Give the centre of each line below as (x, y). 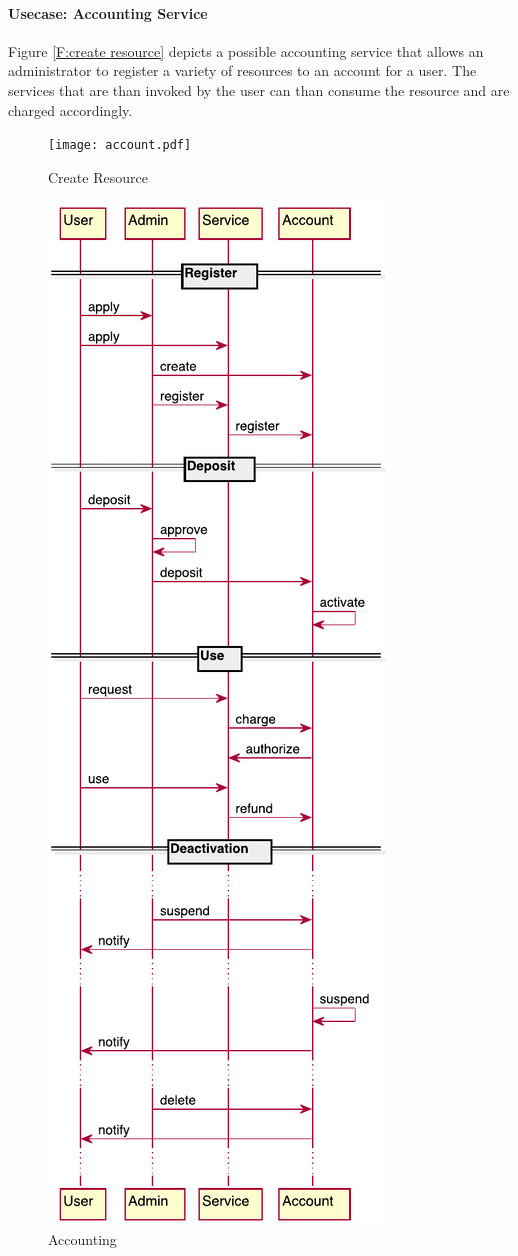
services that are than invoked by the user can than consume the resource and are (259, 89)
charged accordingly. (70, 109)
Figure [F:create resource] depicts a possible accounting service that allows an (246, 50)
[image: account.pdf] (120, 145)
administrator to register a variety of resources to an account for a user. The (242, 70)
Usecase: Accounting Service (108, 12)
